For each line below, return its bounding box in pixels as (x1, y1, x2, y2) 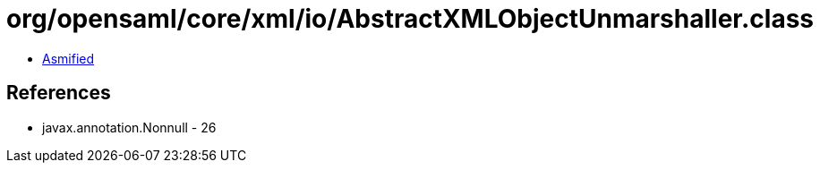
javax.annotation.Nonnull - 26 (42, 119, 217, 135)
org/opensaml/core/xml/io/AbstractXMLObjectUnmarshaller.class (6, 4, 815, 34)
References (6, 81, 111, 105)
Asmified (42, 50, 95, 66)
